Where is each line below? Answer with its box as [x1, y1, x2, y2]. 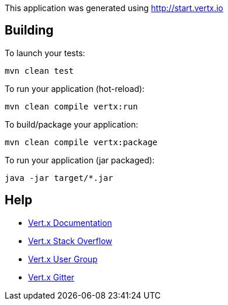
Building [5, 23, 54, 38]
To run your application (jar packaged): [5, 155, 155, 165]
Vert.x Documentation [28, 217, 112, 228]
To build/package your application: [5, 119, 139, 129]
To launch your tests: [5, 47, 85, 58]
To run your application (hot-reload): [5, 83, 145, 94]
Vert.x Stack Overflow [28, 235, 113, 246]
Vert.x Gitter [28, 272, 75, 282]
